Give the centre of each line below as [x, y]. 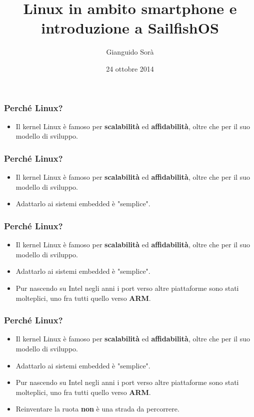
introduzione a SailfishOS [130, 28]
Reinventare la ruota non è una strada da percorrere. [97, 409]
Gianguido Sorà [130, 52]
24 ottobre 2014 [130, 68]
